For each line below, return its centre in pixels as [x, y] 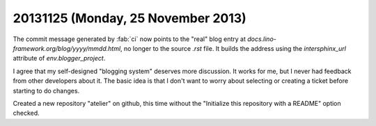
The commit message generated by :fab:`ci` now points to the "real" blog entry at [130, 39]
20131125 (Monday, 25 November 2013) [130, 18]
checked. [26, 113]
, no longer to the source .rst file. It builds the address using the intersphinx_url [233, 48]
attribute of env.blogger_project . [59, 58]
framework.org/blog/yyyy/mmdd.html [67, 48]
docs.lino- [262, 39]
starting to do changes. [46, 90]
